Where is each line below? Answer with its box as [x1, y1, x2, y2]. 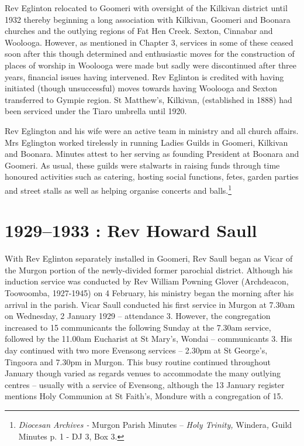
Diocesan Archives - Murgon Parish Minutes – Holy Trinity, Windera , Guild [18, 418, 292, 430]
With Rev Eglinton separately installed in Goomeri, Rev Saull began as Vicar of [5, 252, 293, 265]
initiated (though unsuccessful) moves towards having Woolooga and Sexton [5, 82, 277, 94]
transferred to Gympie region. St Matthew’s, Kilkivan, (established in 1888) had [5, 93, 292, 105]
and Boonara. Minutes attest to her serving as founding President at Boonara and [5, 147, 299, 160]
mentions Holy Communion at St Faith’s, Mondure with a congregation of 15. [5, 390, 284, 402]
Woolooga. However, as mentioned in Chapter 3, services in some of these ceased [5, 36, 293, 48]
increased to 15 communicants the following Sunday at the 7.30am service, [5, 321, 271, 333]
